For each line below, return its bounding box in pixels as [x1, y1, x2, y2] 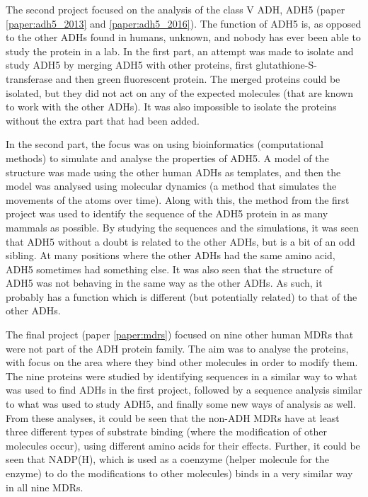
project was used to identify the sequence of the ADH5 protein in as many [6, 206, 328, 221]
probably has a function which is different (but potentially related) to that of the [6, 289, 357, 304]
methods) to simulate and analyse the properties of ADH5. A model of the [6, 150, 329, 165]
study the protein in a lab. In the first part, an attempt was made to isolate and [6, 43, 354, 58]
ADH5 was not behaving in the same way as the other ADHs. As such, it [6, 275, 323, 290]
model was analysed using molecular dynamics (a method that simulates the [6, 178, 337, 193]
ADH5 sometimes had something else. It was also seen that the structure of [6, 261, 333, 276]
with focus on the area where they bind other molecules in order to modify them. [6, 355, 358, 370]
